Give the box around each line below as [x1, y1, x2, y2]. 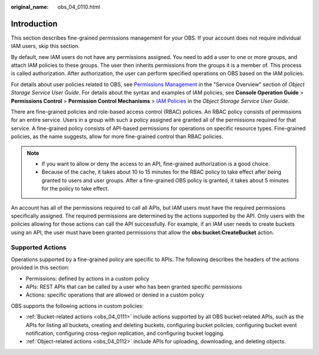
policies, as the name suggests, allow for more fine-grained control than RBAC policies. [11, 133, 224, 140]
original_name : [11, 4, 49, 10]
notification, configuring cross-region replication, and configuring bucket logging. [25, 330, 224, 337]
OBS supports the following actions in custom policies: [11, 302, 144, 310]
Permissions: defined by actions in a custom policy [25, 275, 149, 282]
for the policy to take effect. [41, 185, 109, 192]
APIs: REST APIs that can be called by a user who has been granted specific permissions [25, 284, 242, 291]
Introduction [11, 18, 58, 29]
